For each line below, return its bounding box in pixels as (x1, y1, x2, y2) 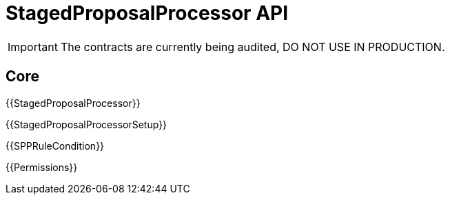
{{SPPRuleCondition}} (6, 139, 105, 152)
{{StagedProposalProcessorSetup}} (6, 118, 167, 130)
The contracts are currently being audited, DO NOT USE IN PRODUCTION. (60, 39, 445, 54)
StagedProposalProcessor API (6, 1, 289, 25)
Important (8, 39, 58, 54)
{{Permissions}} (6, 161, 78, 173)
